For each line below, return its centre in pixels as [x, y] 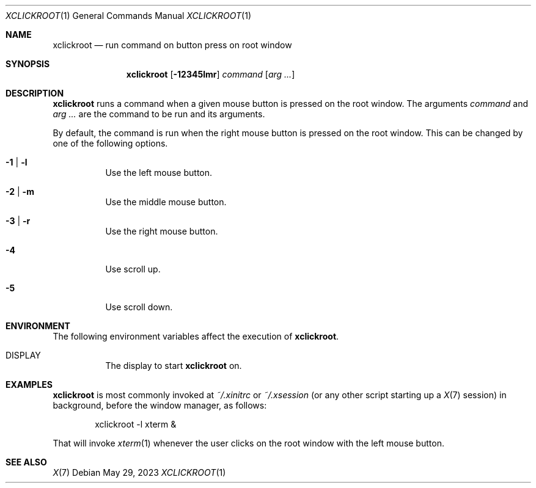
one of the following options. [110, 143]
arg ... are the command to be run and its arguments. [159, 114]
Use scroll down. [139, 307]
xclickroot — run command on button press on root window [172, 45]
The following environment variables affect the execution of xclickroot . [196, 336]
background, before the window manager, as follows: [160, 405]
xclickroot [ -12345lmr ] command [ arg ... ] [211, 74]
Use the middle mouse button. [166, 202]
